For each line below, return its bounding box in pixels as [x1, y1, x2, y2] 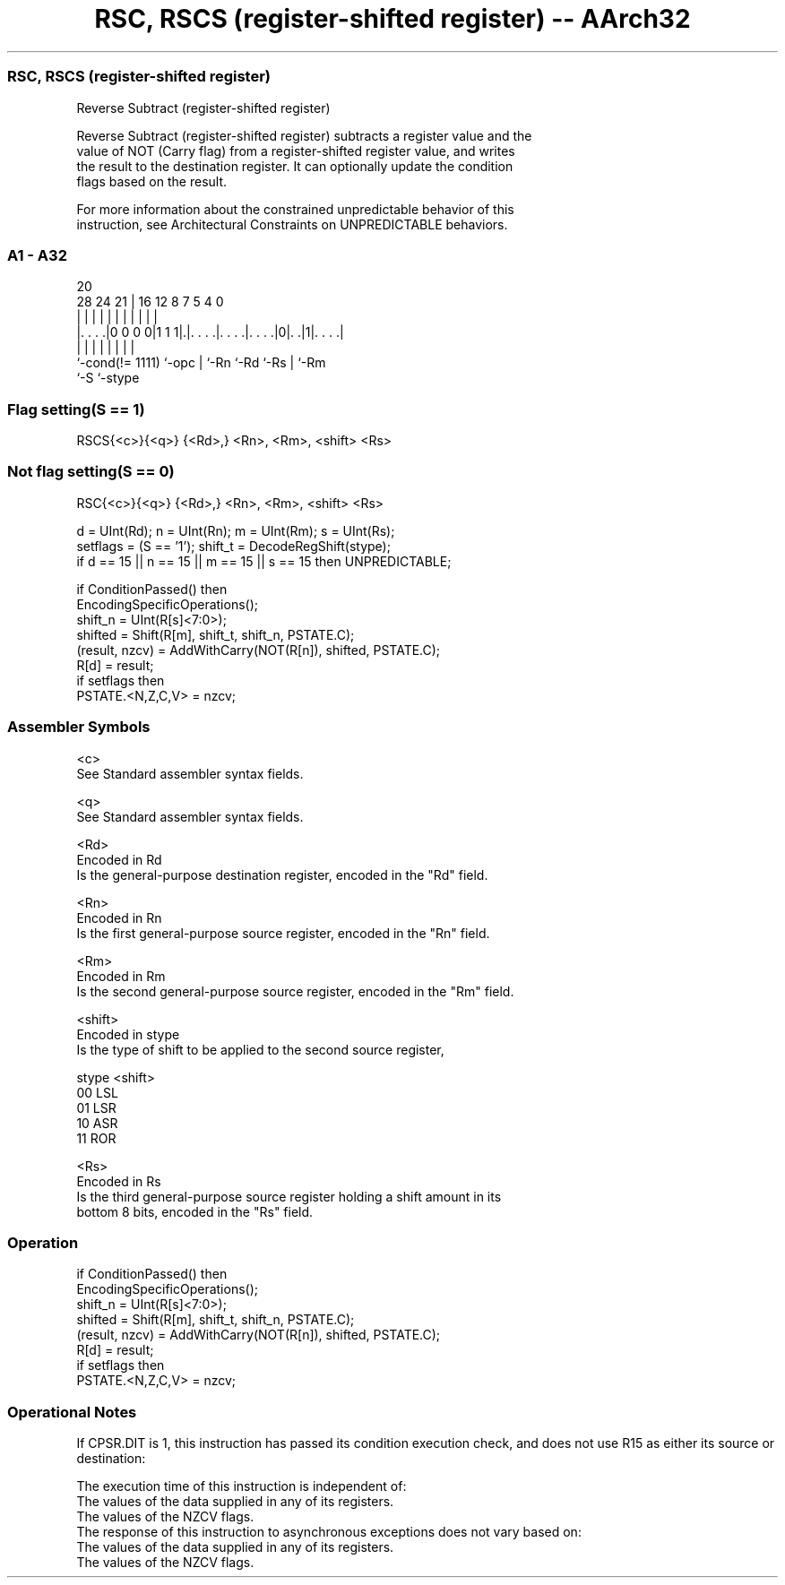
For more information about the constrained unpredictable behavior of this [76, 201, 514, 217]
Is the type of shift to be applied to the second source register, [76, 1041, 444, 1057]
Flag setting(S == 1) [7, 400, 145, 418]
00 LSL [76, 1084, 118, 1100]
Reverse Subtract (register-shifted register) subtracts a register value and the [76, 127, 532, 143]
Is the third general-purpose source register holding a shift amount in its [76, 1188, 502, 1204]
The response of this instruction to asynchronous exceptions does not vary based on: [76, 1524, 582, 1539]
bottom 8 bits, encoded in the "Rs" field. [76, 1203, 314, 1219]
